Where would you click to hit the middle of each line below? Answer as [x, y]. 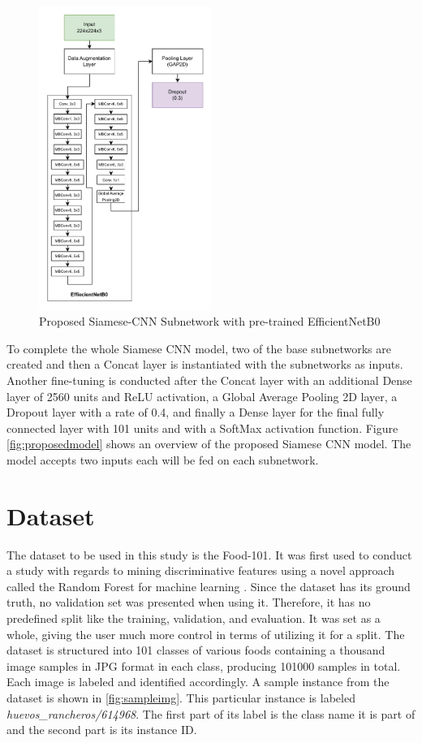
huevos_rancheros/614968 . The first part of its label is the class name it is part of [211, 713]
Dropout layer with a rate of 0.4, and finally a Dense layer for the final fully [196, 412]
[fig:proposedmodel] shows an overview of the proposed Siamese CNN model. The [209, 444]
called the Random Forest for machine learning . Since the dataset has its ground [209, 586]
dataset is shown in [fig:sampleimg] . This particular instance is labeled [181, 698]
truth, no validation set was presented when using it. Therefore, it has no [189, 602]
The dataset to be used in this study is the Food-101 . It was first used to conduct [209, 554]
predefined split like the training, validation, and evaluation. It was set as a [194, 618]
